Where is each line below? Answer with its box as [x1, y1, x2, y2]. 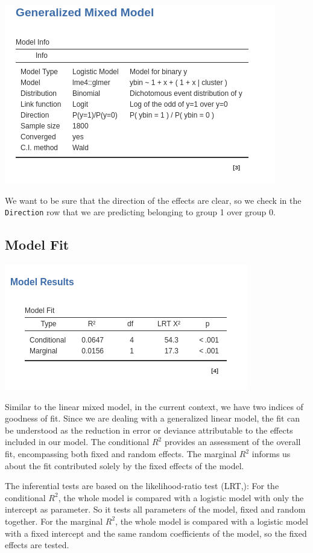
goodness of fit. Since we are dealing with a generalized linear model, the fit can [5, 412, 300, 425]
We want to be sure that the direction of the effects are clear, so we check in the [5, 194, 302, 206]
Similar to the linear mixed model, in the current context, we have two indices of [5, 400, 303, 412]
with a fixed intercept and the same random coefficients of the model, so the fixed [5, 526, 307, 539]
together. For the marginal [5, 514, 103, 527]
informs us [251, 447, 291, 460]
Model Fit [5, 235, 69, 254]
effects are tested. [5, 539, 69, 551]
